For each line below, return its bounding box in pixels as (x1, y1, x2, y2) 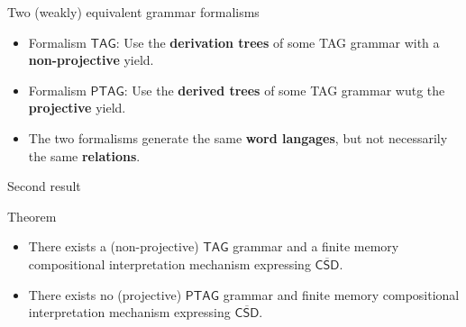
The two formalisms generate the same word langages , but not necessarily (28, 128, 448, 147)
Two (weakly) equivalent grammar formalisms (7, 3, 260, 21)
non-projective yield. (28, 50, 154, 69)
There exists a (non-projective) (28, 237, 199, 256)
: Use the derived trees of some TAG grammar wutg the (123, 80, 445, 99)
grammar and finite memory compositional (223, 285, 460, 304)
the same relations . (28, 146, 141, 165)
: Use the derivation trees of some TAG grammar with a (115, 32, 440, 51)
